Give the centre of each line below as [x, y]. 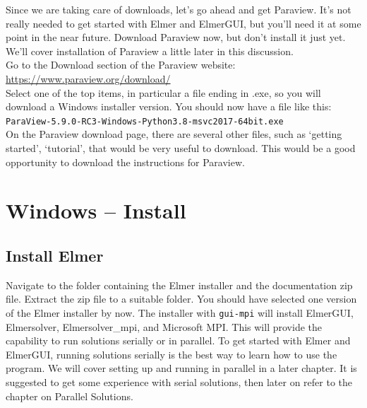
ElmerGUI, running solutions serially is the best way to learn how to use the [172, 354]
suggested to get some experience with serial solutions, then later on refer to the [179, 381]
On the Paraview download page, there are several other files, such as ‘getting [174, 134]
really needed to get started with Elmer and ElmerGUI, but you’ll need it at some [183, 23]
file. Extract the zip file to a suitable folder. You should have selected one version [181, 299]
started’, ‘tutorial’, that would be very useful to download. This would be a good [181, 148]
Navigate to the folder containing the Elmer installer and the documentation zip [179, 285]
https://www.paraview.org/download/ [88, 78]
